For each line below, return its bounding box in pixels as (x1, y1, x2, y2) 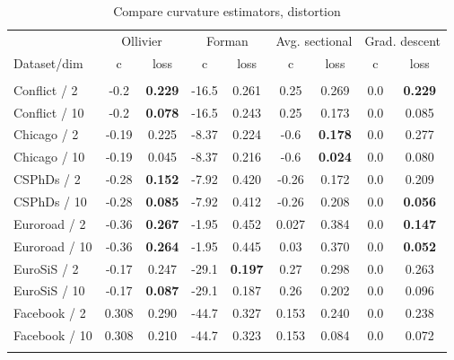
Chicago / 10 (13, 147, 85, 166)
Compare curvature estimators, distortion (113, 2, 341, 20)
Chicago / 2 (13, 125, 79, 144)
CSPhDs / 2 (13, 170, 81, 189)
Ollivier (121, 31, 162, 49)
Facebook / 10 (13, 326, 92, 345)
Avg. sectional (275, 31, 353, 49)
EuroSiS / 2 (13, 259, 79, 277)
